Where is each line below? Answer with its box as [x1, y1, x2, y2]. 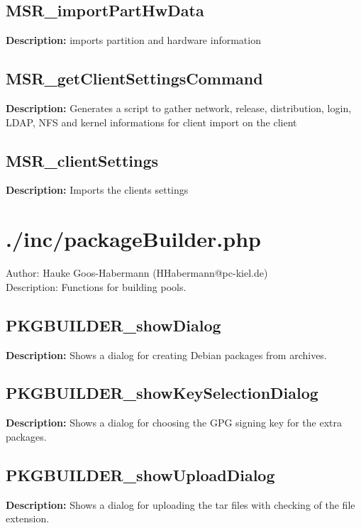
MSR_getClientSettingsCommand [6, 67, 263, 89]
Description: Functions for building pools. [6, 279, 187, 294]
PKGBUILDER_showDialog [6, 314, 221, 336]
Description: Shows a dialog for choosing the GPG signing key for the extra [6, 415, 342, 430]
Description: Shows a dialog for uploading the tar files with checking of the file [6, 497, 355, 512]
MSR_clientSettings [6, 149, 159, 171]
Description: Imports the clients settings [6, 182, 189, 197]
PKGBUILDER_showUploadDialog [6, 463, 275, 485]
